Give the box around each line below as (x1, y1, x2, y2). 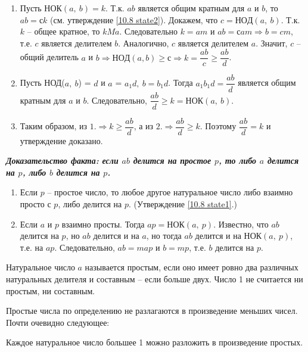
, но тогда (146, 229, 182, 242)
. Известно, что (213, 217, 269, 230)
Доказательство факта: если (6, 154, 119, 167)
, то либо (218, 154, 257, 167)
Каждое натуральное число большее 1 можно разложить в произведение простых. (6, 336, 303, 348)
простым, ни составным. (6, 284, 95, 297)
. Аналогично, (118, 36, 169, 49)
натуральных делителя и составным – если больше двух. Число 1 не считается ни (6, 272, 303, 285)
